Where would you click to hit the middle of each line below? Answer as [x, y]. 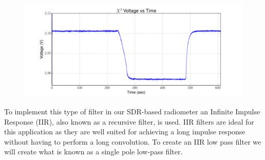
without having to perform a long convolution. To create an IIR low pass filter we [133, 141]
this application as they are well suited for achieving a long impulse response [125, 132]
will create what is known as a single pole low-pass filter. [93, 152]
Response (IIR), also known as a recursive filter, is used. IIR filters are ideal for [129, 121]
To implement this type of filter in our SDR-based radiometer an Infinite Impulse [132, 111]
